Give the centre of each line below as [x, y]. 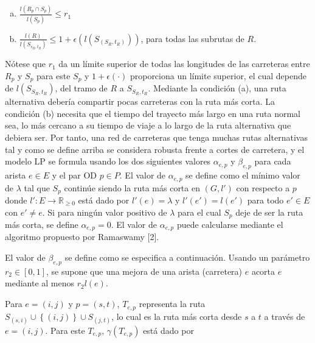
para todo [265, 200]
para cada [273, 161]
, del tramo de [81, 88]
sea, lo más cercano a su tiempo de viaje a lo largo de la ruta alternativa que [148, 125]
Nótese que [25, 64]
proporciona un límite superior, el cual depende [218, 75]
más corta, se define [42, 225]
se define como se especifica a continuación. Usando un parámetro [187, 257]
